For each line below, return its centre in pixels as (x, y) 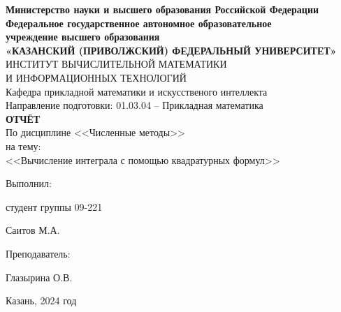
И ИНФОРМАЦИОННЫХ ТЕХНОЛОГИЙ (96, 77)
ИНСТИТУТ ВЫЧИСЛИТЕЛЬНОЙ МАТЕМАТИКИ (116, 64)
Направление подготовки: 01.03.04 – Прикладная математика (135, 105)
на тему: (23, 146)
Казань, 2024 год (41, 300)
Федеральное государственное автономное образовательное (139, 23)
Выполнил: (29, 183)
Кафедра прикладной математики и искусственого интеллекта (137, 91)
